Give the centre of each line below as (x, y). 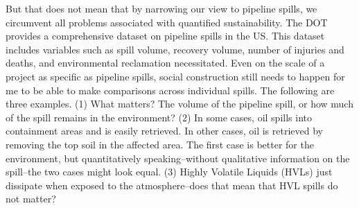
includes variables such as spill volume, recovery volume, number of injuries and (175, 49)
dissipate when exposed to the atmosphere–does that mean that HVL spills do (172, 185)
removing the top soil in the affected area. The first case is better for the (160, 144)
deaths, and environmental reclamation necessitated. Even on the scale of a (165, 63)
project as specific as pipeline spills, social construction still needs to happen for (175, 76)
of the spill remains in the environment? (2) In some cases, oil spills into (159, 117)
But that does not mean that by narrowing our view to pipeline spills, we (161, 8)
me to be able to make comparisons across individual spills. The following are (170, 90)
